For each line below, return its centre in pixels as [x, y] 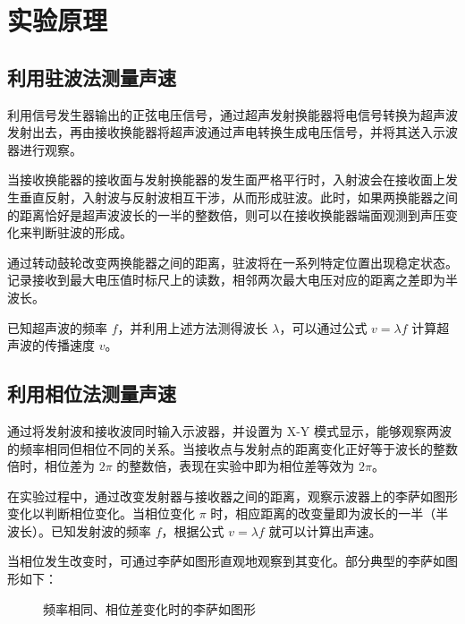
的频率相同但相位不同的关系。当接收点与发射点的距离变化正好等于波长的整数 [232, 448]
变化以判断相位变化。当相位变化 [101, 513]
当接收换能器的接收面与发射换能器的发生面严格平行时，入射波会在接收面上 [226, 180]
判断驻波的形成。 [82, 232]
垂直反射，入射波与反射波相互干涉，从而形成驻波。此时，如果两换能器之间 [238, 197]
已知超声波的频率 [57, 327]
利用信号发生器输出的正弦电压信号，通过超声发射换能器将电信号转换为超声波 [232, 114]
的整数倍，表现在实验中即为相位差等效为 [236, 466]
